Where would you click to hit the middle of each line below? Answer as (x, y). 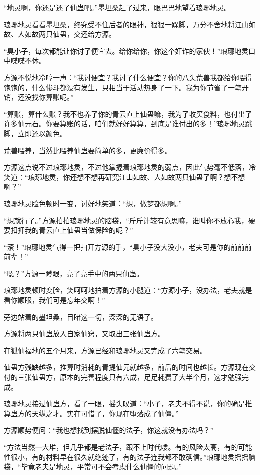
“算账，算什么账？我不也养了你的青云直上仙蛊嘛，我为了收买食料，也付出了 (128, 114)
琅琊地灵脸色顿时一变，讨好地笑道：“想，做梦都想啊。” (93, 203)
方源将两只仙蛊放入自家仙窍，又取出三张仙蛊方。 (84, 334)
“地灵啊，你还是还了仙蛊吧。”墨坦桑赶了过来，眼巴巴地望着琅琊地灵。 (118, 7)
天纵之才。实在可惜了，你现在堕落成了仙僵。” (105, 413)
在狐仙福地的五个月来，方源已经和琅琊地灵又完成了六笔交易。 (105, 350)
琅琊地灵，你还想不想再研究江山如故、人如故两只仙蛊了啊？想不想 (137, 177)
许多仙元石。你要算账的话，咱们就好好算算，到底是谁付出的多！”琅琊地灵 (125, 124)
